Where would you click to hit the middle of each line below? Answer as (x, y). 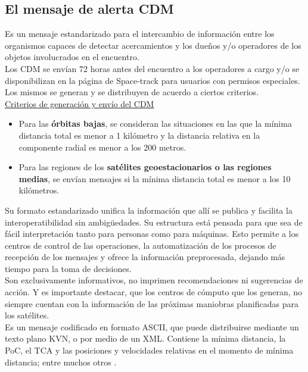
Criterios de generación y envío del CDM (80, 103)
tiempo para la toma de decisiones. (68, 268)
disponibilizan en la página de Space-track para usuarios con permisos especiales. (153, 80)
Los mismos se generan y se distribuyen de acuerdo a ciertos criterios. (132, 92)
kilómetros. (39, 190)
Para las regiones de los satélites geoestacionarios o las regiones (145, 167)
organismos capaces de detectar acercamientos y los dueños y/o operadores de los (153, 45)
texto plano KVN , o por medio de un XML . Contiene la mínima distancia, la (145, 338)
